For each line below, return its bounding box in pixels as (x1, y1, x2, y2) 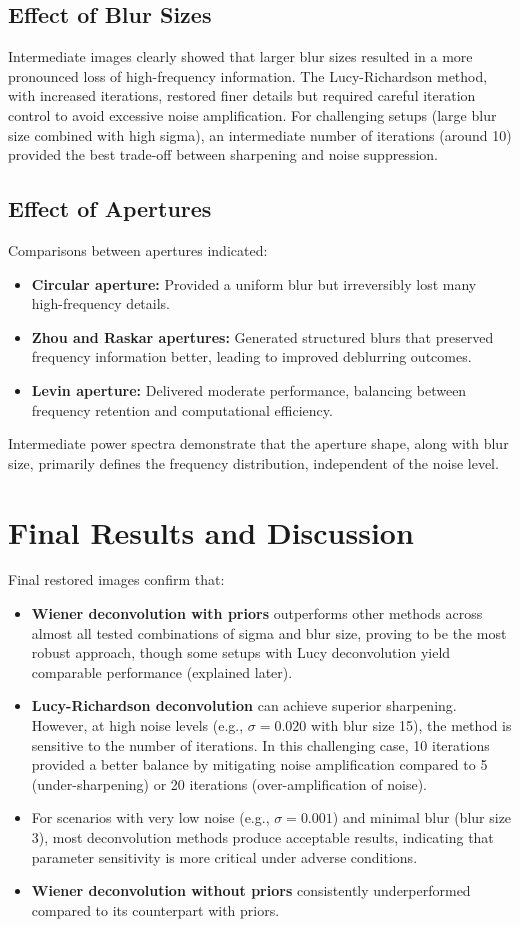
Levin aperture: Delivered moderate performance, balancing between (31, 379, 467, 400)
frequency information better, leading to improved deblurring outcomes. (31, 346, 472, 367)
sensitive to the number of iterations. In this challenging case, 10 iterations (31, 734, 490, 755)
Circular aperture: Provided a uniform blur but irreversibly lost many (31, 273, 477, 294)
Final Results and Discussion (8, 511, 414, 552)
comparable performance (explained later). (31, 661, 293, 682)
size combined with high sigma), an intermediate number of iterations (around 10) (8, 124, 512, 145)
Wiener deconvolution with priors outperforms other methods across (31, 603, 483, 624)
